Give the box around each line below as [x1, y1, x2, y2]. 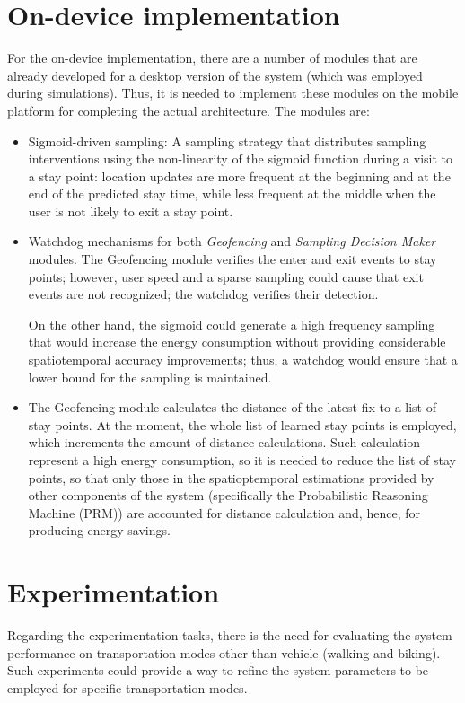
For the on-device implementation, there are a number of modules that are [7, 48, 417, 67]
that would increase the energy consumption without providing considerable [28, 332, 446, 351]
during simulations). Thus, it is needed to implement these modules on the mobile [7, 83, 459, 102]
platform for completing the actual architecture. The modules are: [7, 101, 370, 119]
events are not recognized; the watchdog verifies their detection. [28, 285, 379, 303]
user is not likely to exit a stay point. [28, 201, 233, 220]
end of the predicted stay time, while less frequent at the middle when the [28, 184, 436, 203]
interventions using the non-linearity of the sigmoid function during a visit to [28, 149, 453, 168]
